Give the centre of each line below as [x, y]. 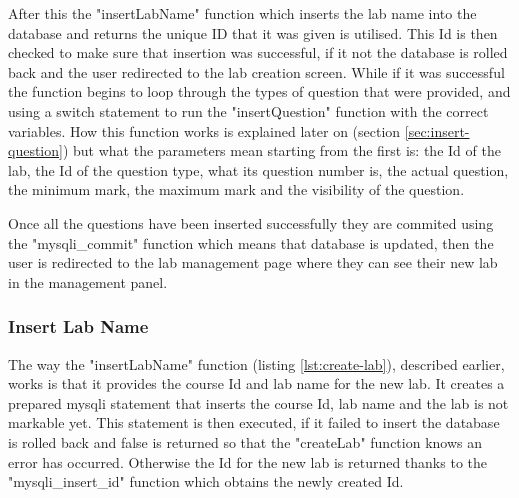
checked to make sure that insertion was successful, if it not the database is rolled [258, 52]
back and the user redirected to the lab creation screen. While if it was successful [256, 71]
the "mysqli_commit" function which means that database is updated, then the [251, 242]
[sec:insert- [437, 130]
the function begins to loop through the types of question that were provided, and [259, 91]
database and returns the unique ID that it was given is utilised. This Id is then [253, 32]
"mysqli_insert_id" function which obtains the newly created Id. [206, 481]
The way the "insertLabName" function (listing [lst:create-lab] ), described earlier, [256, 363]
